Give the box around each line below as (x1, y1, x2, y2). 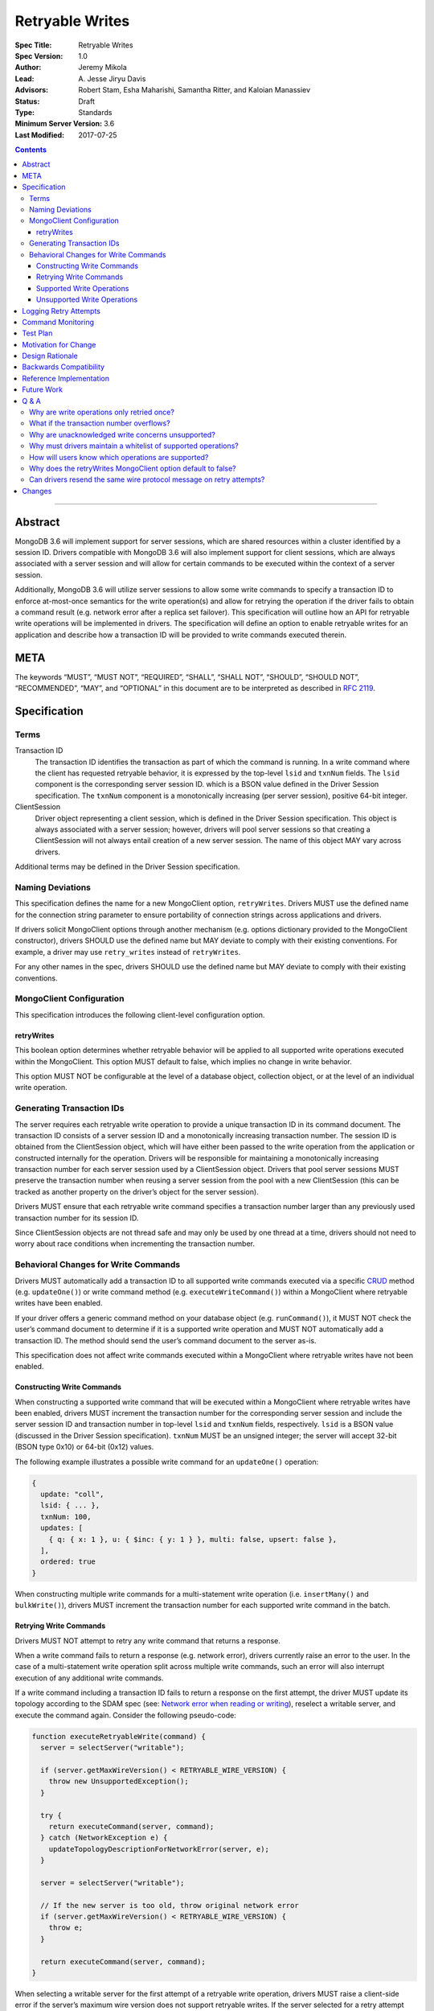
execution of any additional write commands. (14, 1673, 164, 1683)
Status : (14, 97, 40, 106)
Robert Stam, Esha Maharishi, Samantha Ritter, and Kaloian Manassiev (78, 85, 311, 95)
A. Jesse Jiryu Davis (78, 73, 146, 84)
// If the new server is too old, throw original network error (40, 1901, 299, 1910)
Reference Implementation (22, 373, 110, 383)
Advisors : (14, 85, 48, 95)
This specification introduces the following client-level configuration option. (14, 1010, 265, 1019)
